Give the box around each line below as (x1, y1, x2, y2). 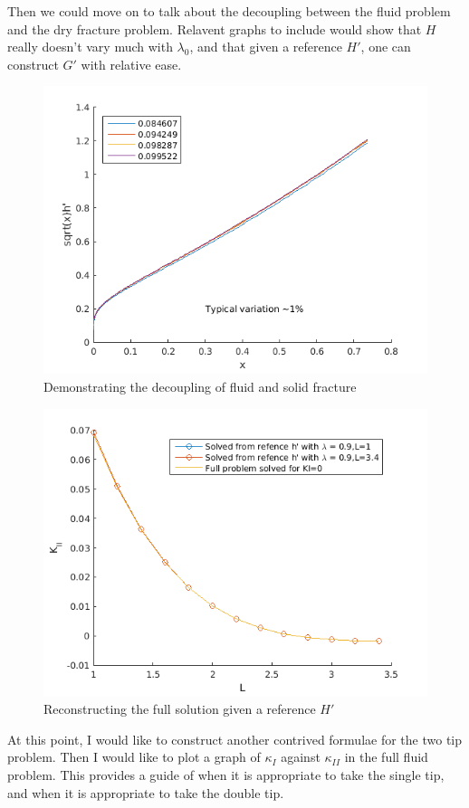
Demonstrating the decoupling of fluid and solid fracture (43, 376, 357, 395)
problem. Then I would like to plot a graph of (7, 747, 261, 766)
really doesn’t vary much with (7, 37, 173, 56)
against (281, 747, 321, 766)
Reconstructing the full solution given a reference (43, 699, 316, 718)
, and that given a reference (189, 37, 342, 56)
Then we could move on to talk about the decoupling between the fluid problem (7, 2, 451, 20)
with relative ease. (81, 54, 182, 73)
